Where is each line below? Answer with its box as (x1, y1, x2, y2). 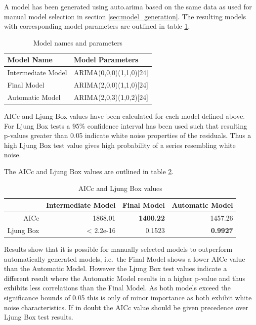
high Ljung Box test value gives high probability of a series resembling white (4, 139, 236, 150)
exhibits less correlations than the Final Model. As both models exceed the (4, 282, 231, 293)
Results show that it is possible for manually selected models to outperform (4, 243, 233, 254)
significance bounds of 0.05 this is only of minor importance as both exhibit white (4, 292, 252, 302)
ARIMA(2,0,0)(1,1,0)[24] (74, 80, 148, 90)
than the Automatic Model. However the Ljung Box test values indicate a (4, 263, 227, 274)
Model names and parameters (33, 37, 123, 47)
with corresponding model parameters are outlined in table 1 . (4, 21, 190, 31)
